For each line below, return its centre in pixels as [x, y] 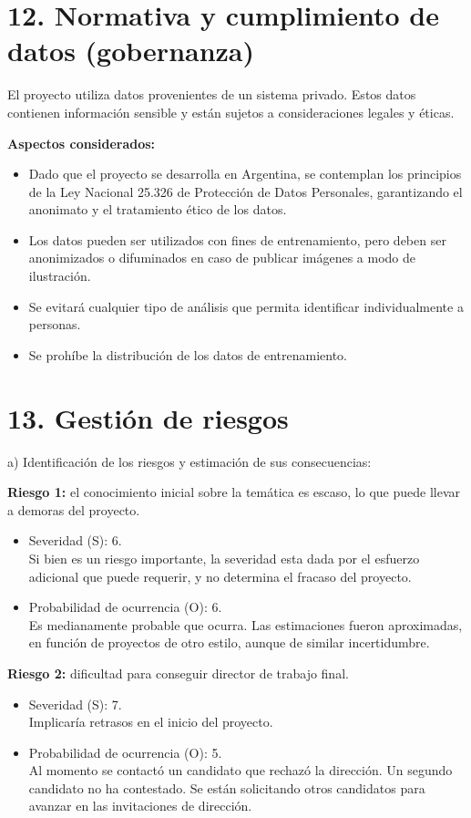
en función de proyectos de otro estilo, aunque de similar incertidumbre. [229, 642]
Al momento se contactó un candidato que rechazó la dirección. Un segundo [241, 770]
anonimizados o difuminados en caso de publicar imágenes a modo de [222, 258]
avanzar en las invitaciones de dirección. [140, 806]
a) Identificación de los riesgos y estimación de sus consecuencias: [189, 461]
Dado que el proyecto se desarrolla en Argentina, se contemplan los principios [245, 174]
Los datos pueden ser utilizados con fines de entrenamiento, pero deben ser [237, 239]
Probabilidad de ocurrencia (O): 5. [125, 752]
